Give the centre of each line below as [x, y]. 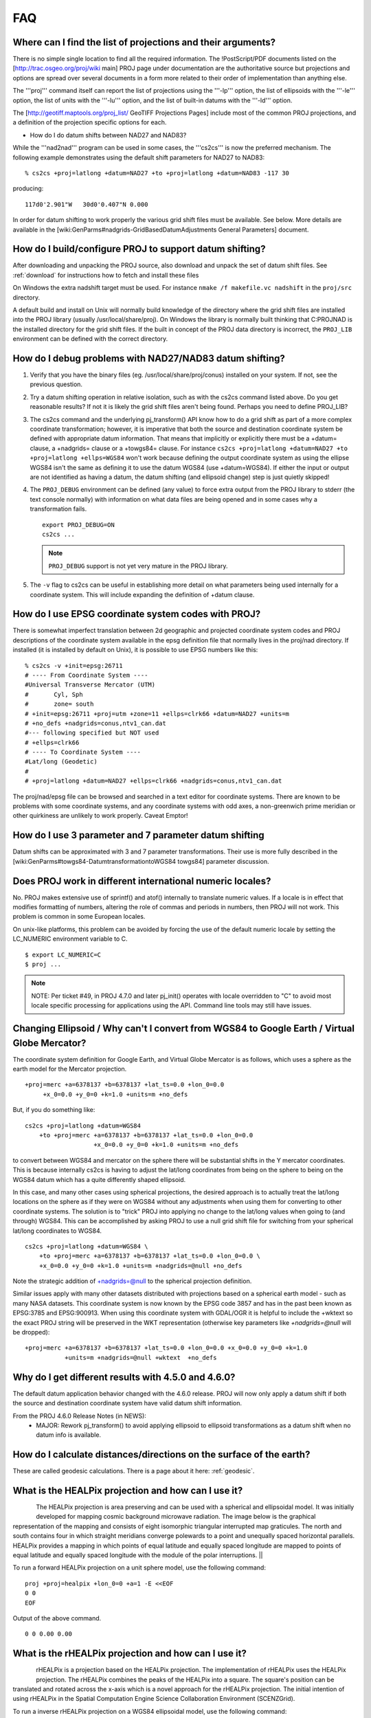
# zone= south [59, 704]
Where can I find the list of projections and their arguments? [144, 42]
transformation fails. [58, 509]
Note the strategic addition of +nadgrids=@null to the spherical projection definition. [132, 1281]
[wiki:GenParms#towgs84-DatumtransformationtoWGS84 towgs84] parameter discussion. [141, 861]
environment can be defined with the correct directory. [90, 339]
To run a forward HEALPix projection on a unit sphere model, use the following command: [139, 1568]
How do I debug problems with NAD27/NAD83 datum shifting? [149, 358]
